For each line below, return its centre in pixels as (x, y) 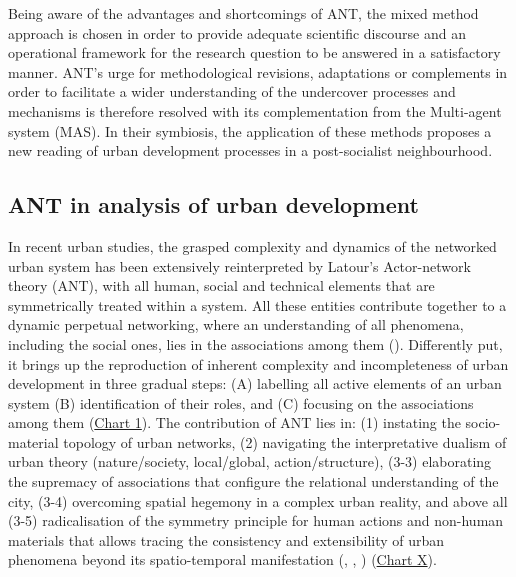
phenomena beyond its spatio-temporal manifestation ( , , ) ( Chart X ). (222, 559)
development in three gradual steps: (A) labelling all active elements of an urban (255, 383)
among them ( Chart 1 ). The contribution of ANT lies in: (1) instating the (234, 422)
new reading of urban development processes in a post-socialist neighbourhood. (250, 150)
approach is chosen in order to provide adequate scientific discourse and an (237, 32)
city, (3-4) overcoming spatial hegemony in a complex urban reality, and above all (258, 500)
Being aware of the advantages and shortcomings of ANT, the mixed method (243, 13)
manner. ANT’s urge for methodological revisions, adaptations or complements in (258, 71)
